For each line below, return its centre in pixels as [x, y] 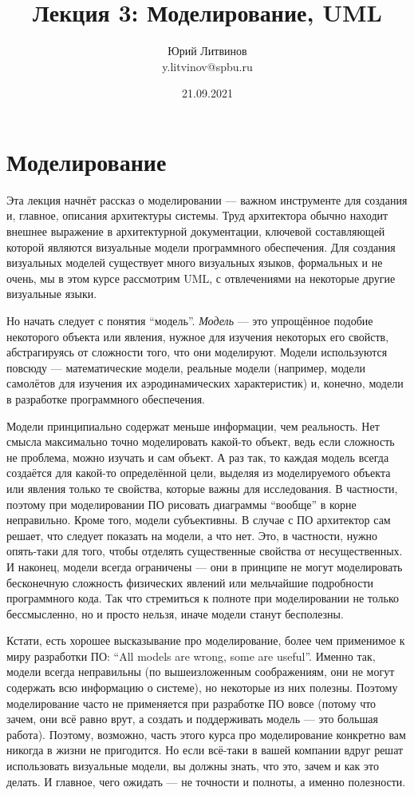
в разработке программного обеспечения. [106, 398]
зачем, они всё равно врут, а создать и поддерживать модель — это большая [192, 719]
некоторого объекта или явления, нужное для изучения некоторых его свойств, [198, 336]
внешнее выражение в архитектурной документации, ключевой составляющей [196, 231]
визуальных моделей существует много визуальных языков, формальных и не [195, 262]
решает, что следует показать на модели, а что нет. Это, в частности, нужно [192, 535]
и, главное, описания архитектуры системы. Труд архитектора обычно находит [197, 215]
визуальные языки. [52, 294]
